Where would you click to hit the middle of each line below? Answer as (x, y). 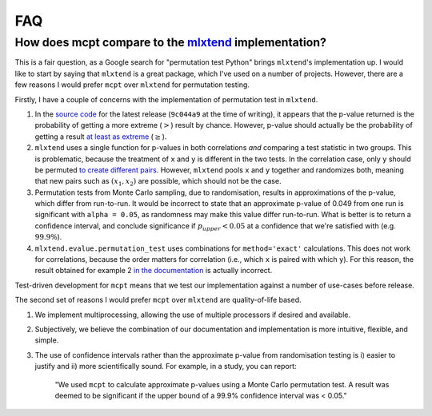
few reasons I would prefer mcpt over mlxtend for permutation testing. (132, 85)
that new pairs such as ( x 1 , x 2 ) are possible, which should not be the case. (158, 182)
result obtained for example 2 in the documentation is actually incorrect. (154, 271)
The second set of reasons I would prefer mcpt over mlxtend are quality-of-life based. (158, 300)
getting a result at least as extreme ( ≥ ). (101, 137)
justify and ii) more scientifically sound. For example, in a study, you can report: (166, 366)
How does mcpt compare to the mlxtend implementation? (171, 42)
